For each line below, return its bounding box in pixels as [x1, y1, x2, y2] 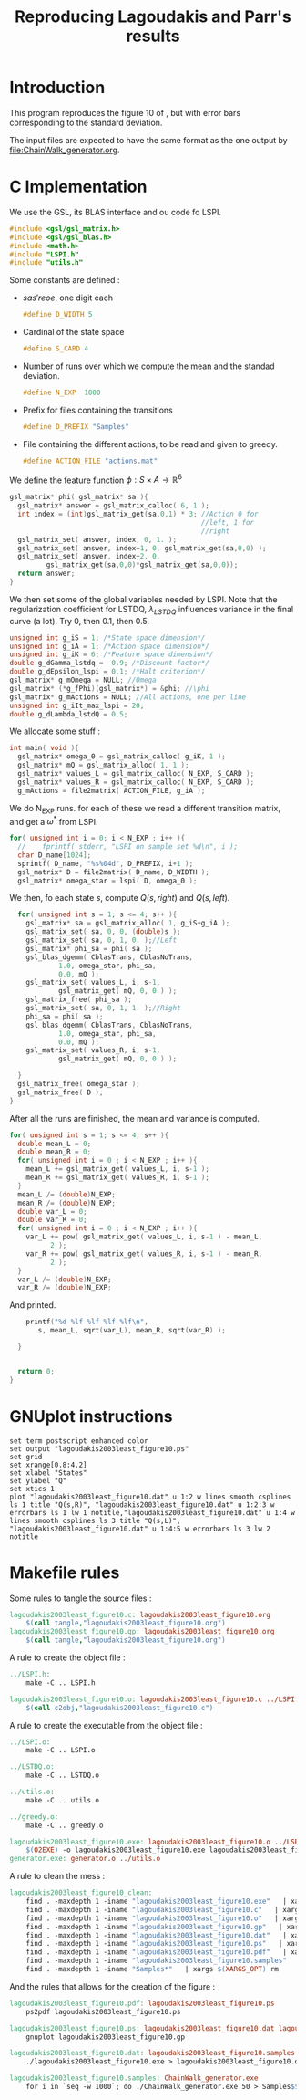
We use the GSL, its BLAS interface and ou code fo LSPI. [9, 206, 221, 217]
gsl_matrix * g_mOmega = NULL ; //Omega [9, 675, 157, 685]
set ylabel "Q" [9, 1476, 67, 1485]
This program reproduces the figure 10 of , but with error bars [9, 107, 241, 118]
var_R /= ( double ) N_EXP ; [17, 1283, 112, 1292]
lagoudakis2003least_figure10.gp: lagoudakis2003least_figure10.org [9, 1627, 275, 1636]
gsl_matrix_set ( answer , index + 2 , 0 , [17, 552, 161, 561]
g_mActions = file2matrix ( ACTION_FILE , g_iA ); [17, 786, 206, 795]
